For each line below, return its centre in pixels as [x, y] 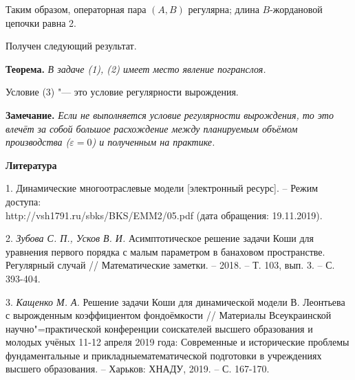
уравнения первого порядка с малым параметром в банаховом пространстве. [165, 251]
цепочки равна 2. [41, 22]
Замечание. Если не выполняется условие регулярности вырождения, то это [170, 114]
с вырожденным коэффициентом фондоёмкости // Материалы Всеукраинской [169, 315]
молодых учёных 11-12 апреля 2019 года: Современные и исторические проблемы [177, 342]
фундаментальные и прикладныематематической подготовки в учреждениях [164, 355]
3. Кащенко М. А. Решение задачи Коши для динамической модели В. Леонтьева [175, 301]
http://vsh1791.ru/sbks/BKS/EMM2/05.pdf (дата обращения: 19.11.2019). [164, 215]
